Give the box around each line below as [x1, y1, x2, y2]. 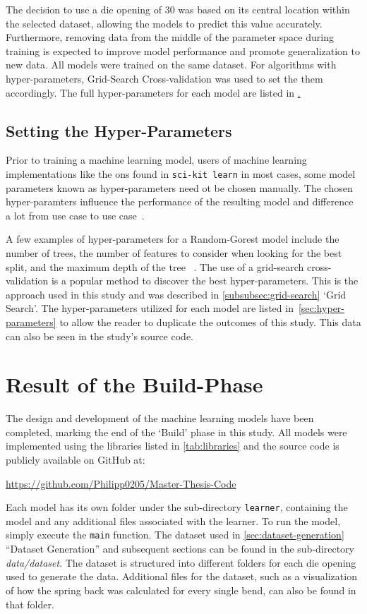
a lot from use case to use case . [6, 207, 145, 222]
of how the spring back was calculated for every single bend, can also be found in [6, 582, 356, 597]
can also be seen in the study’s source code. [6, 328, 193, 343]
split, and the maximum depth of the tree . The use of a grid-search [6, 259, 304, 274]
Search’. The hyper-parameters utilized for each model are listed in [6, 301, 294, 315]
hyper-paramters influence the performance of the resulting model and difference [6, 194, 354, 209]
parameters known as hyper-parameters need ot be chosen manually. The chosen [6, 180, 353, 195]
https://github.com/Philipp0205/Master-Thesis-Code [6, 476, 236, 490]
